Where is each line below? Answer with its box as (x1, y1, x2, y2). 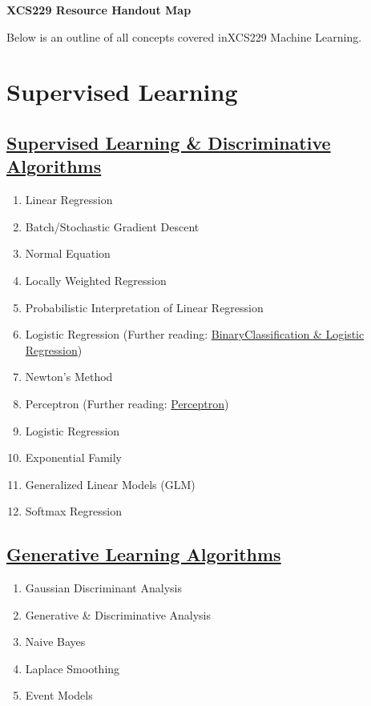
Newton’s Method (25, 368, 113, 385)
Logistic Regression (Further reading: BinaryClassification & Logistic (25, 326, 365, 343)
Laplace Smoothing (25, 660, 120, 676)
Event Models (25, 687, 93, 704)
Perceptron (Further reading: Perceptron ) (25, 395, 229, 411)
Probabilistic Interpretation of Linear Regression (25, 299, 264, 315)
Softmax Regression (25, 503, 122, 519)
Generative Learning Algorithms (6, 542, 281, 567)
